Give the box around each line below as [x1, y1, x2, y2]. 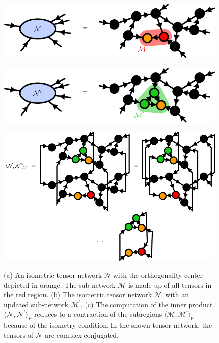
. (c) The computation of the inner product [80, 299, 213, 309]
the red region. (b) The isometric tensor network [4, 289, 152, 300]
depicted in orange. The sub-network [4, 279, 116, 290]
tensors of [4, 329, 33, 340]
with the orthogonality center [113, 270, 203, 280]
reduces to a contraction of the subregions [34, 309, 162, 319]
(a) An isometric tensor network [4, 270, 102, 280]
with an [165, 289, 189, 300]
